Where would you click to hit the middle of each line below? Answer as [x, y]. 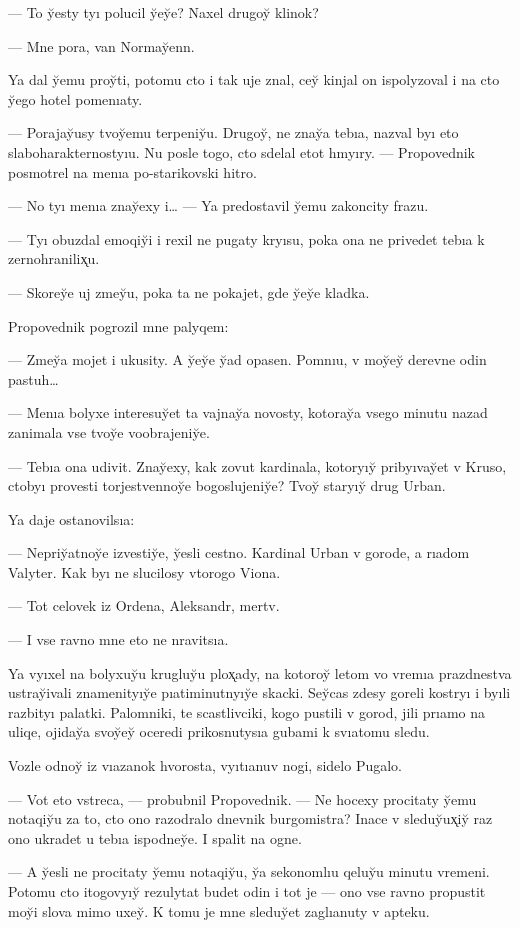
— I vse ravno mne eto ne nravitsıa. [118, 639]
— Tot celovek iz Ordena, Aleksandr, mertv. [144, 605]
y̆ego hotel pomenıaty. [75, 98]
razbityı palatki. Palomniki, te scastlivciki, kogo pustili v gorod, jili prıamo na [246, 711]
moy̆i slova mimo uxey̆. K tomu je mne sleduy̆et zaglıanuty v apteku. [219, 910]
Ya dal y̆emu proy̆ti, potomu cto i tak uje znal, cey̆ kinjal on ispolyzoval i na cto [254, 79]
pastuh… [33, 378]
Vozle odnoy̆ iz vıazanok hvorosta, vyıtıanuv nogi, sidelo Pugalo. [205, 765]
